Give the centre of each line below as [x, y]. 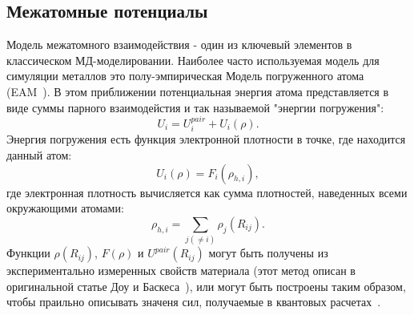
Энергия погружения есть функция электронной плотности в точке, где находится [206, 139]
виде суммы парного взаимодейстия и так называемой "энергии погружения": [195, 107]
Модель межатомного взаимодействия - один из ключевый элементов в [179, 44]
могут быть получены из [268, 253]
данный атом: [39, 155]
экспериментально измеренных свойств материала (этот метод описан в [181, 271]
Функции [28, 253]
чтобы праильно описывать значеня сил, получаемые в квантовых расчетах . [194, 302]
